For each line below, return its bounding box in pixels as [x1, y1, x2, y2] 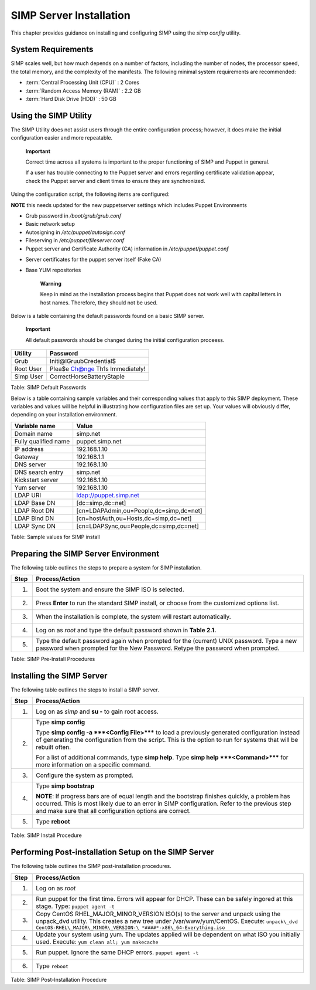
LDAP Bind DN [14, 514, 54, 522]
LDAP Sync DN [14, 522, 56, 530]
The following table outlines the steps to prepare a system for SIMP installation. [11, 564, 202, 571]
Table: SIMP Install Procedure [11, 832, 82, 839]
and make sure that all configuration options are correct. [36, 807, 191, 815]
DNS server [14, 460, 47, 469]
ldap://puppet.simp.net [76, 491, 140, 499]
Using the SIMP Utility [11, 110, 92, 120]
